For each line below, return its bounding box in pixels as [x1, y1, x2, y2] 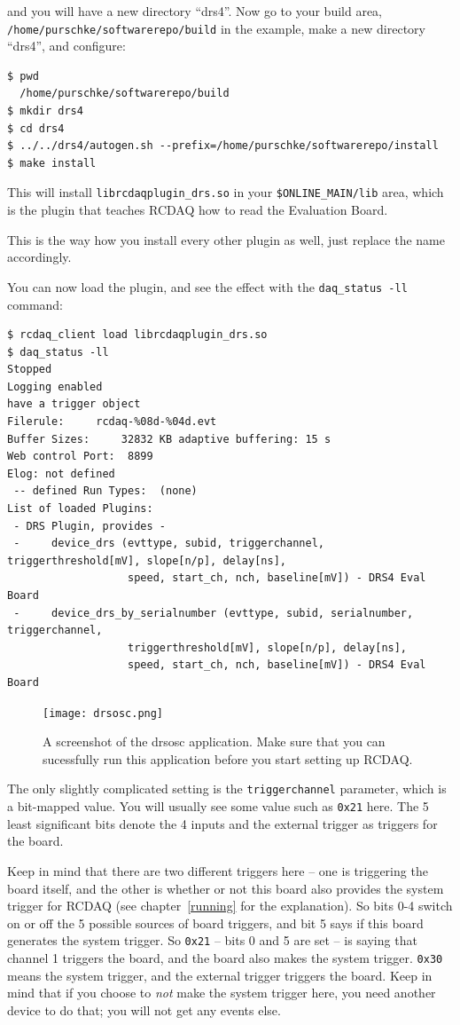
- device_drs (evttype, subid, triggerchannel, [13, 537, 324, 550]
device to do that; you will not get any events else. [7, 1000, 281, 1019]
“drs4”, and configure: [7, 36, 126, 55]
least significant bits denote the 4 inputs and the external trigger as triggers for [7, 814, 438, 832]
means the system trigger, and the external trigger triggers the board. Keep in [7, 966, 433, 984]
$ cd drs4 [7, 122, 65, 135]
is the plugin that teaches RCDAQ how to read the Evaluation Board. [7, 201, 388, 219]
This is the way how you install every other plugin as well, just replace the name [7, 230, 445, 248]
